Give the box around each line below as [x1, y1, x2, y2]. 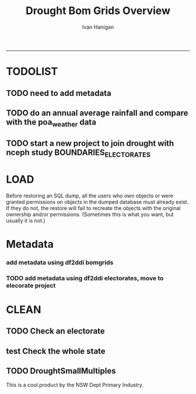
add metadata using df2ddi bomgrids [6, 258, 114, 266]
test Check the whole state [6, 346, 106, 356]
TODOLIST [6, 65, 58, 78]
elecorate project [6, 281, 56, 289]
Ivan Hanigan [82, 23, 114, 30]
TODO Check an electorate [6, 326, 105, 336]
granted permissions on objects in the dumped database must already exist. [6, 198, 189, 205]
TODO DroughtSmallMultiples [6, 366, 116, 376]
